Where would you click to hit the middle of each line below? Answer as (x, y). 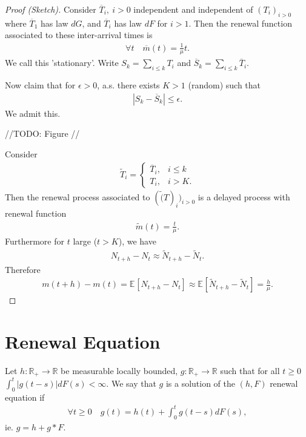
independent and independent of (193, 9)
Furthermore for (35, 241)
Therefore (23, 269)
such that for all (250, 370)
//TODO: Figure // (42, 133)
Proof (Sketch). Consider (51, 9)
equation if (25, 397)
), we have (137, 241)
